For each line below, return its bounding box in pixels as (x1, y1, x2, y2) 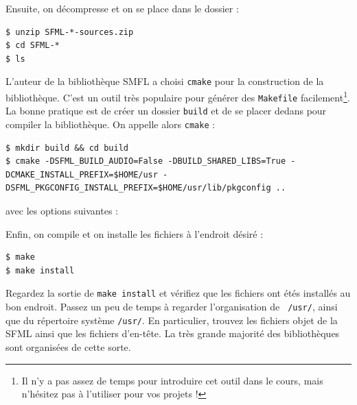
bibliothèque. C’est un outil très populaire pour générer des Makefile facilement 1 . (5, 88, 350, 104)
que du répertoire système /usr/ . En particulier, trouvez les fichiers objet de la (5, 312, 338, 327)
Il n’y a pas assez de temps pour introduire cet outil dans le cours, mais (21, 373, 323, 387)
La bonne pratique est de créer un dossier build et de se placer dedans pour (5, 103, 327, 118)
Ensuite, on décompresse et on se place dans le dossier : (5, 1, 239, 15)
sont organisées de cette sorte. (5, 339, 131, 354)
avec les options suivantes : (5, 204, 118, 218)
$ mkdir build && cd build (5, 143, 128, 153)
